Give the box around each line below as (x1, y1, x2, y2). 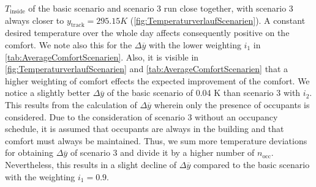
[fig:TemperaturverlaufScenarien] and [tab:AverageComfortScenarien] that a (5, 62, 288, 75)
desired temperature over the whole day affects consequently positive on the (5, 26, 290, 39)
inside (10, 9, 25, 15)
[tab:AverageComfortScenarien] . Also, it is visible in (5, 50, 199, 63)
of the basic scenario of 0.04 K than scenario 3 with (107, 86, 301, 99)
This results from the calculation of (5, 98, 137, 111)
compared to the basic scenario (194, 158, 310, 170)
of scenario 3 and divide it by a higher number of (70, 146, 255, 159)
